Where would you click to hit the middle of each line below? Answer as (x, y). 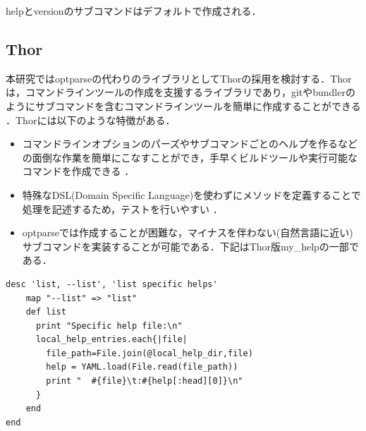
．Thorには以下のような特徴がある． (91, 120)
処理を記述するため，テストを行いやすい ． (122, 208)
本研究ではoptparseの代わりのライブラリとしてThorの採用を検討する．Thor (179, 78)
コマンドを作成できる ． (78, 171)
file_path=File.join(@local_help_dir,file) (150, 353)
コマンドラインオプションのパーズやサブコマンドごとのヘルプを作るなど (190, 144)
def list (46, 312)
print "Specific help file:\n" (109, 326)
